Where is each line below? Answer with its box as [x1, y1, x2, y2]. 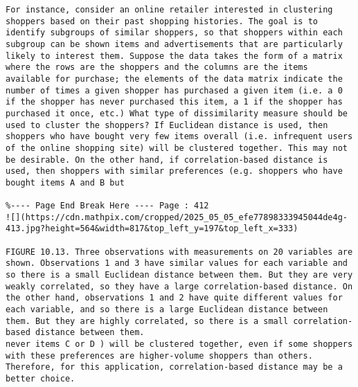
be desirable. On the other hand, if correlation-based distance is [6, 154, 328, 165]
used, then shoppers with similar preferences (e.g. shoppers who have [6, 166, 343, 177]
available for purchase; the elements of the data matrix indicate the [6, 73, 343, 84]
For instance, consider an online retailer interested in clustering [6, 5, 333, 15]
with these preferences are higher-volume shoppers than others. [6, 350, 313, 361]
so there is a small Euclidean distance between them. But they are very [6, 270, 353, 280]
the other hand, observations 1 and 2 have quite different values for [6, 293, 343, 303]
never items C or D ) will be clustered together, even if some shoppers [6, 339, 353, 350]
